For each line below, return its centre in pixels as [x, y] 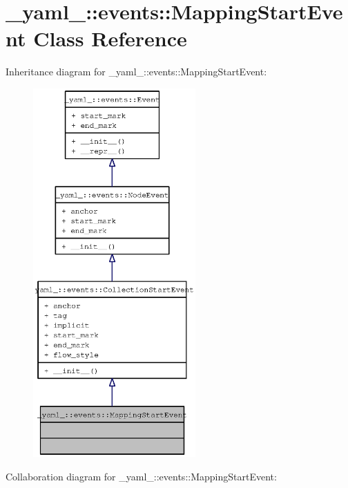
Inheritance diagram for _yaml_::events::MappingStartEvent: [136, 72]
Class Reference [110, 38]
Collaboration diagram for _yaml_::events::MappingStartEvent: [141, 476]
